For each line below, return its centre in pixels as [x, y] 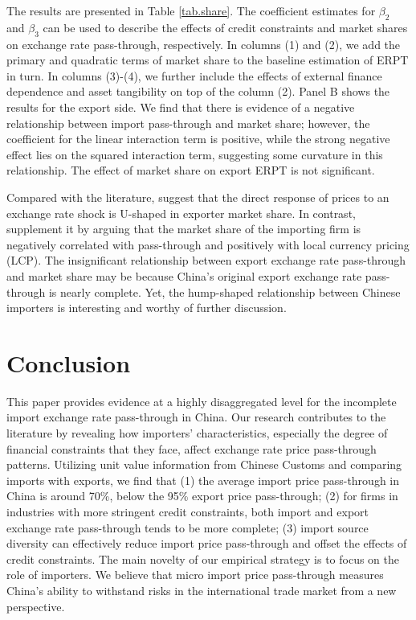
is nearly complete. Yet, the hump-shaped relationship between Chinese [224, 292]
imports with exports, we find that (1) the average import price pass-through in [203, 480]
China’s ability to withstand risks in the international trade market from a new [202, 590]
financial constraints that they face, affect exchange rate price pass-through [192, 448]
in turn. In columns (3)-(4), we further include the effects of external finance [194, 75]
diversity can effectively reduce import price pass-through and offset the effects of [207, 543]
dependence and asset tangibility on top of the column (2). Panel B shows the [198, 91]
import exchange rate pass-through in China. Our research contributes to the [196, 417]
